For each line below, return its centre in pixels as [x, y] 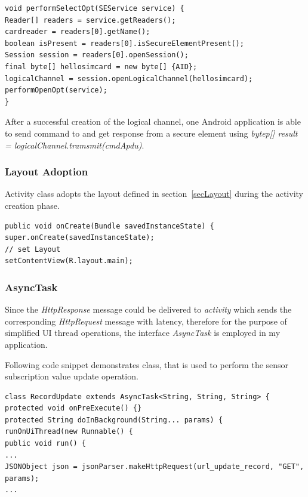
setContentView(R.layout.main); [69, 261]
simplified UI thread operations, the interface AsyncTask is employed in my [143, 333]
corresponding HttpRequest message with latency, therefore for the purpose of [146, 321]
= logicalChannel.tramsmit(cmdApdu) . [75, 145]
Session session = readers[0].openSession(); [97, 55]
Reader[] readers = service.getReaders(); [90, 20]
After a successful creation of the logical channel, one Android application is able [153, 121]
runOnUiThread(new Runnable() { [69, 432]
